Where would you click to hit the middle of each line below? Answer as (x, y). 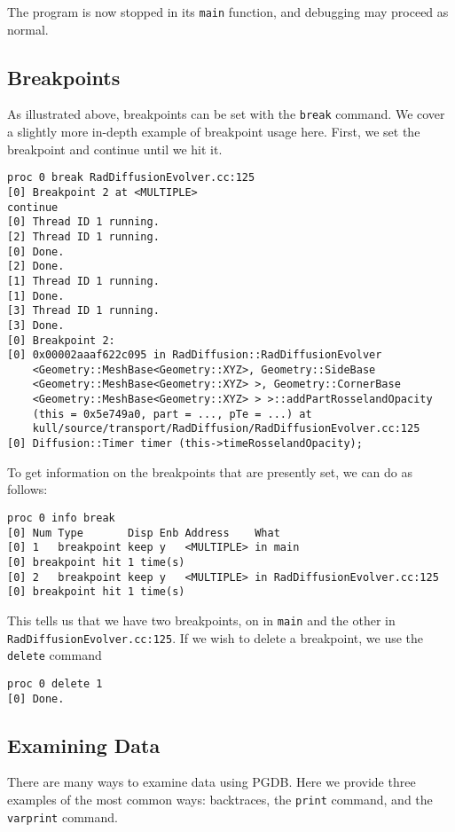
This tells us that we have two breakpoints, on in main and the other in (201, 620)
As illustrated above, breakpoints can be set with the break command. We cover (226, 114)
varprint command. (63, 816)
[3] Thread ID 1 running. (83, 311)
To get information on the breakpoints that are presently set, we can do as (210, 471)
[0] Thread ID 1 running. (83, 222)
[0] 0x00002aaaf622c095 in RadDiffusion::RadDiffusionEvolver (195, 355)
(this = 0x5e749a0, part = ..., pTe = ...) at (172, 414)
